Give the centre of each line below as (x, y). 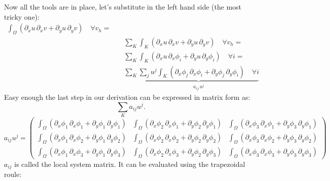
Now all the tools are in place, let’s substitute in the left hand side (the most (123, 7)
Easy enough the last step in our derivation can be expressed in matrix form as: (127, 97)
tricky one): (22, 16)
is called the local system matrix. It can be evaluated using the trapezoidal (130, 164)
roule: (13, 174)
